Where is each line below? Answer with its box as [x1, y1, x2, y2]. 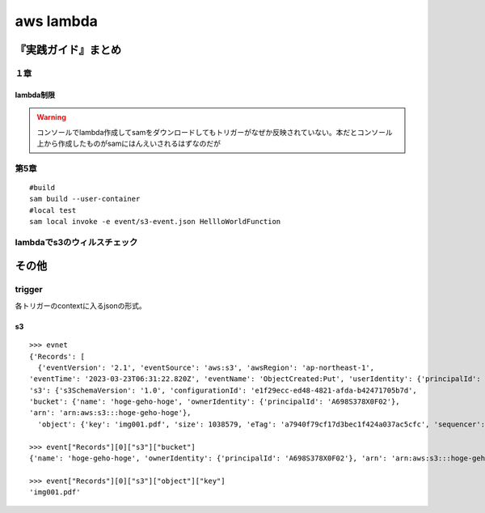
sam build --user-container [29, 194, 141, 204]
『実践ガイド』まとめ [15, 43, 121, 57]
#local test [29, 206, 77, 214]
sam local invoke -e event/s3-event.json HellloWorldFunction [29, 217, 281, 227]
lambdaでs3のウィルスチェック [15, 236, 138, 248]
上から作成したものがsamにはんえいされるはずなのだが [36, 138, 221, 148]
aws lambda [15, 12, 99, 30]
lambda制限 [15, 90, 56, 100]
